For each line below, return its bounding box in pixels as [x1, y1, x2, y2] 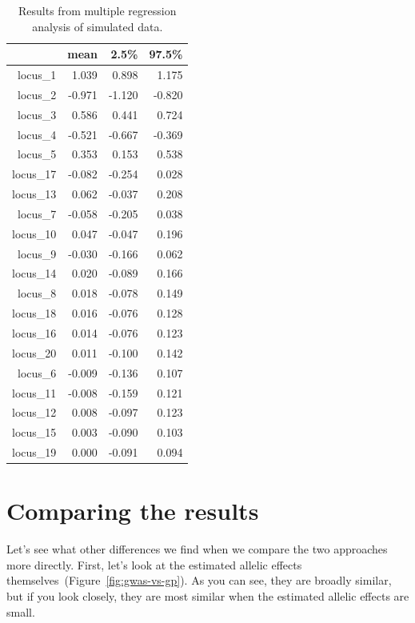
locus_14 [12, 265, 57, 282]
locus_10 [12, 225, 57, 242]
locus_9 [18, 245, 57, 262]
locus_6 [18, 364, 57, 381]
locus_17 [12, 166, 57, 182]
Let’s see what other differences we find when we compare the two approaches [6, 541, 388, 557]
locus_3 [18, 106, 57, 122]
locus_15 [12, 424, 57, 441]
